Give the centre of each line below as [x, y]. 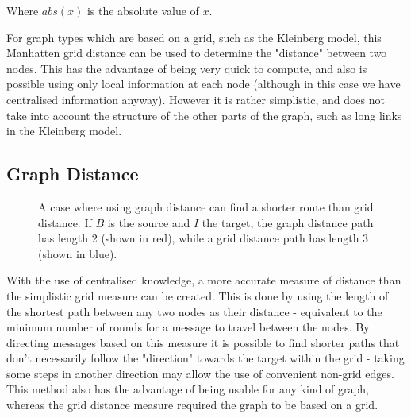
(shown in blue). [78, 253]
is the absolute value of [143, 10]
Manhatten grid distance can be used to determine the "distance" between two [197, 53]
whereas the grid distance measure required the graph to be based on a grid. [192, 405]
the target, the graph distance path [288, 222]
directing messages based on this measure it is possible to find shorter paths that [203, 342]
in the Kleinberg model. [64, 131]
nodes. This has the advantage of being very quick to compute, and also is [187, 68]
